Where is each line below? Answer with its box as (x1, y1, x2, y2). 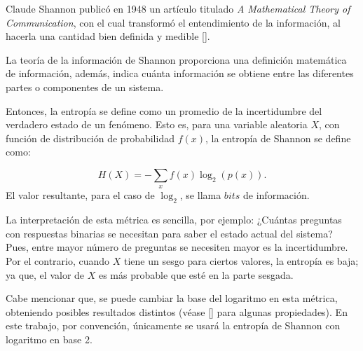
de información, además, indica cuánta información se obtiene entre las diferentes (6, 66, 354, 81)
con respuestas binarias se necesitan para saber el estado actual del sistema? (6, 226, 333, 240)
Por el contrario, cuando (6, 253, 110, 268)
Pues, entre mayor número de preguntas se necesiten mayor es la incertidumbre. (6, 240, 348, 254)
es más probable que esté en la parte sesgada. (98, 267, 294, 282)
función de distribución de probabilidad (6, 130, 174, 145)
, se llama (179, 188, 221, 202)
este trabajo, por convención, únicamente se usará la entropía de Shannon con (6, 318, 341, 333)
